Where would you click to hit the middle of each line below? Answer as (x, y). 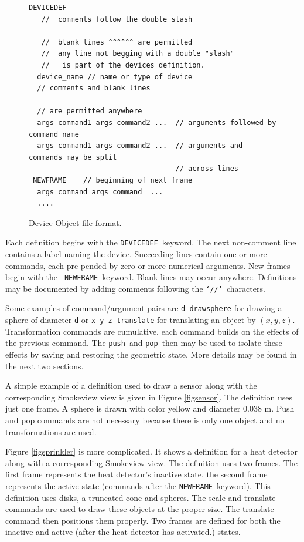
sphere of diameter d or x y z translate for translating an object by (131, 320)
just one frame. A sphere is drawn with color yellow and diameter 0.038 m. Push (150, 408)
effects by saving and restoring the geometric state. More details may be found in (151, 354)
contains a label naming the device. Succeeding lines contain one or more (136, 253)
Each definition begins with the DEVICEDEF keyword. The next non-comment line (151, 242)
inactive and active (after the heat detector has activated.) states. (123, 532)
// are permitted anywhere (90, 111)
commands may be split (73, 157)
